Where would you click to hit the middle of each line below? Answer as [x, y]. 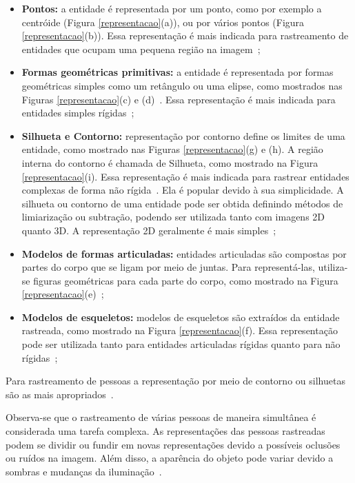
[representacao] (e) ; [63, 294]
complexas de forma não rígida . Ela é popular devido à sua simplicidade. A [183, 190]
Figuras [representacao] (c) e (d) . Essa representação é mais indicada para [179, 99]
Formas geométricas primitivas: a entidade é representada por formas [177, 72]
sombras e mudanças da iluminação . [84, 471]
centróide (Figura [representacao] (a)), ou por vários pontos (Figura [163, 22]
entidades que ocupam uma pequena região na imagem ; [141, 49]
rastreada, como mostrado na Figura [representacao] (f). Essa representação [180, 330]
